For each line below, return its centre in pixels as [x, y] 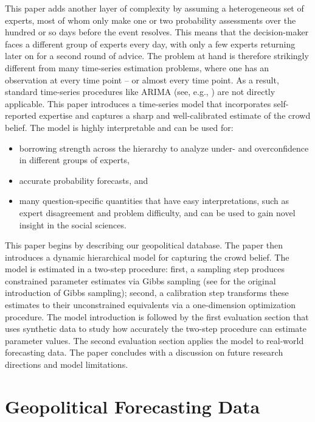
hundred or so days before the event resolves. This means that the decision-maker [157, 32]
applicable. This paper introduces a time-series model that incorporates [138, 103]
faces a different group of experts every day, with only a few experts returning [150, 44]
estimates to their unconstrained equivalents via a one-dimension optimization [151, 305]
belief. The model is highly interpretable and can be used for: [119, 127]
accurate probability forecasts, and [84, 180]
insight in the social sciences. [73, 224]
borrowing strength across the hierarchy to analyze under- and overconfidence [164, 148]
